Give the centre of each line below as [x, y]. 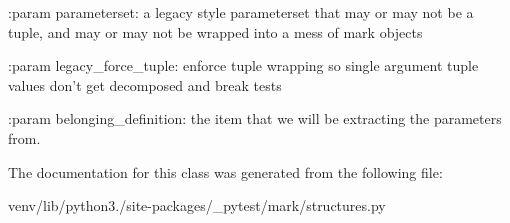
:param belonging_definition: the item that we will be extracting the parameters [255, 118]
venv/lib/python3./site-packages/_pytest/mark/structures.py [197, 205]
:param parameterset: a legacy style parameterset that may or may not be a [241, 12]
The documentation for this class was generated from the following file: [225, 171]
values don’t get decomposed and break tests [145, 84]
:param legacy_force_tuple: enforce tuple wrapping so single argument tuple [243, 65]
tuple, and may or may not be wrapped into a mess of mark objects [215, 31]
